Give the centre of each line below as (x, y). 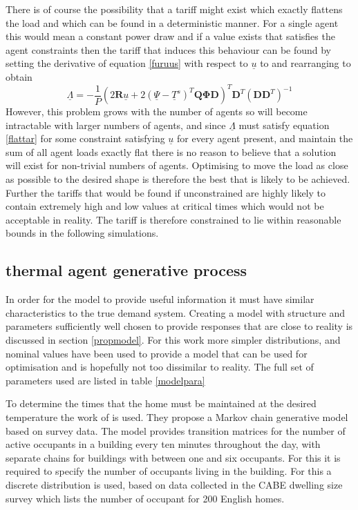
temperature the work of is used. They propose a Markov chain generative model (177, 416)
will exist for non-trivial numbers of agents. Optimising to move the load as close (177, 165)
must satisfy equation (284, 125)
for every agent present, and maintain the (265, 138)
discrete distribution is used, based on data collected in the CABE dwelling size (174, 484)
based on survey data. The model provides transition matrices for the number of (176, 430)
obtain (19, 76)
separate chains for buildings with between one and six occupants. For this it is (173, 457)
